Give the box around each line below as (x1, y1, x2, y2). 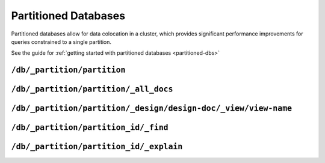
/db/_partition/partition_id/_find (11, 123, 169, 132)
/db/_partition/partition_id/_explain (11, 142, 183, 152)
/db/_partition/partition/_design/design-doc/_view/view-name (11, 103, 292, 114)
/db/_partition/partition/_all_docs (11, 84, 173, 94)
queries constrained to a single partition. (11, 38, 111, 45)
